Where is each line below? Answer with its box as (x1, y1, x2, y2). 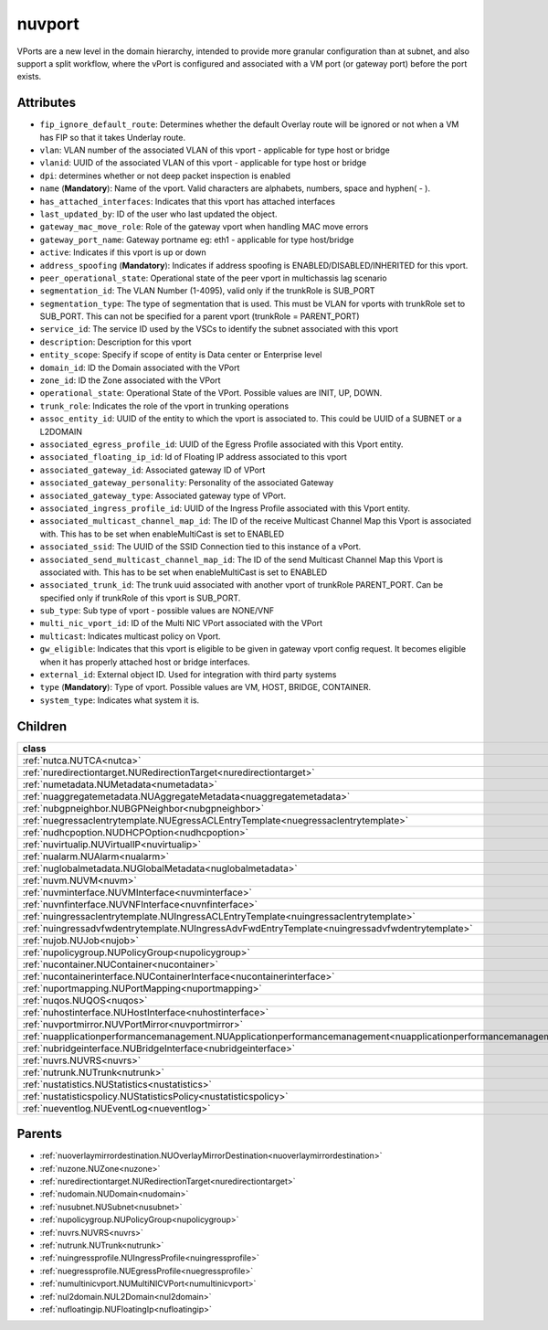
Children (16, 718, 68, 734)
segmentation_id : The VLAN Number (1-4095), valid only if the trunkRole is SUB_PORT (39, 285, 375, 296)
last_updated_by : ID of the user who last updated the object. (39, 208, 278, 219)
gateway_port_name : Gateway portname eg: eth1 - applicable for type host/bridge (39, 234, 354, 245)
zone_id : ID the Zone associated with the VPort (39, 375, 221, 386)
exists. (16, 71, 42, 82)
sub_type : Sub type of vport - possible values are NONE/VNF (39, 605, 275, 616)
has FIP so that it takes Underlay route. (39, 132, 186, 143)
